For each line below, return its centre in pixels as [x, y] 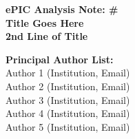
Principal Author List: [60, 59]
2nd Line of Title [47, 36]
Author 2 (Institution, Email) [68, 86]
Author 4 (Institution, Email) [68, 113]
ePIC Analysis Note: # [62, 9]
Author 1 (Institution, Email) [68, 73]
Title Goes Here [45, 22]
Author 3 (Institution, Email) [68, 99]
